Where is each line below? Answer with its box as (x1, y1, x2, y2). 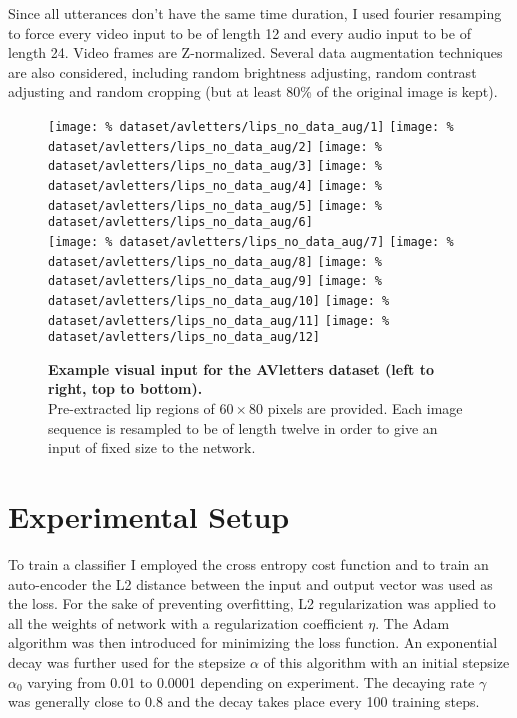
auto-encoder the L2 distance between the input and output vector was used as (8, 573, 493, 594)
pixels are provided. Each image (267, 398, 463, 419)
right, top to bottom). (48, 378, 203, 399)
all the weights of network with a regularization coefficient (8, 612, 364, 633)
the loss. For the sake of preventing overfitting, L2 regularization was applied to (8, 593, 496, 614)
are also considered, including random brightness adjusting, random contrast (8, 61, 477, 82)
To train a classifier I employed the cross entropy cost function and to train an (8, 553, 489, 574)
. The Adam (375, 612, 450, 633)
